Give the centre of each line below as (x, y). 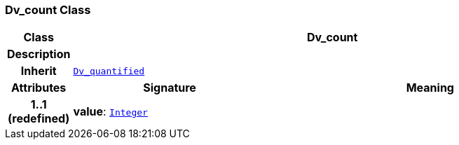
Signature (170, 88)
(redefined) (39, 119)
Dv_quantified (109, 71)
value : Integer (110, 112)
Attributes (39, 88)
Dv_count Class (48, 10)
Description (39, 54)
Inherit (39, 71)
